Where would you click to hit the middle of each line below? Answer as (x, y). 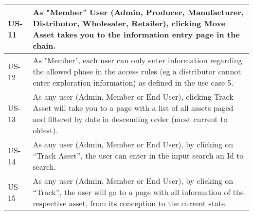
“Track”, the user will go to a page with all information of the (138, 192)
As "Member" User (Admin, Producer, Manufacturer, (138, 12)
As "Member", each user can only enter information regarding (137, 60)
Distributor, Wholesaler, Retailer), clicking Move (129, 23)
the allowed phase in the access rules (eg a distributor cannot (137, 71)
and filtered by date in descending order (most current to (130, 119)
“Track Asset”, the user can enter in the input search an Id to (138, 155)
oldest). (45, 130)
